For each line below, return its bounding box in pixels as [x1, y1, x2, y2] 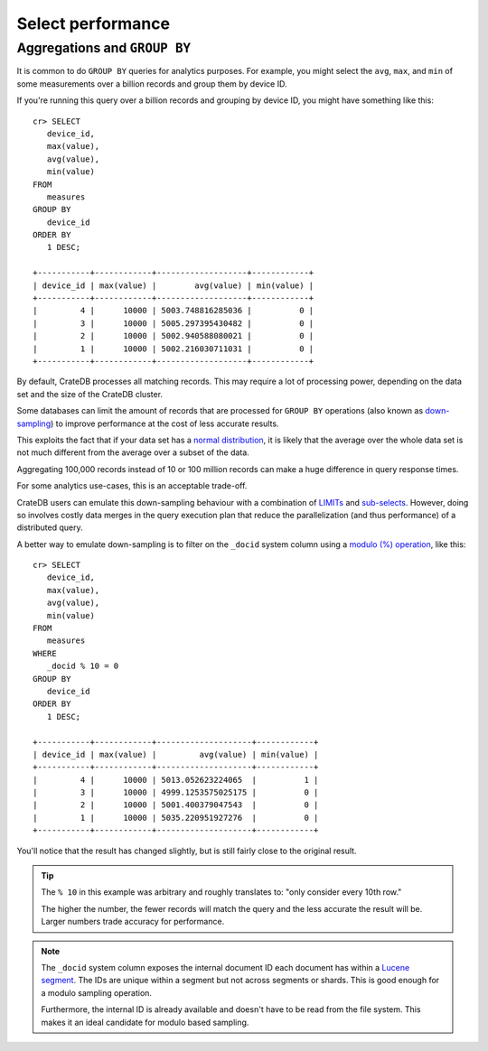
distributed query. [16, 522, 83, 533]
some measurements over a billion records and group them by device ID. [16, 78, 287, 89]
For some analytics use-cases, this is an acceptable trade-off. [16, 480, 248, 491]
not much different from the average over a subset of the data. [16, 447, 250, 458]
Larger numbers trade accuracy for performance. [41, 916, 225, 927]
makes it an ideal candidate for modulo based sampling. [41, 1017, 249, 1028]
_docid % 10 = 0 [46, 661, 119, 672]
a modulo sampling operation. [41, 987, 153, 998]
